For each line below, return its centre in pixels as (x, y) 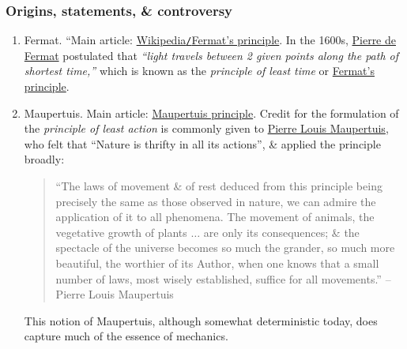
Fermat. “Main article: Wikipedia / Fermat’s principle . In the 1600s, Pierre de (210, 40)
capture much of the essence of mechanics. (126, 336)
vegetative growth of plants (121, 232)
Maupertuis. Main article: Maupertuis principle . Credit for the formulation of (211, 113)
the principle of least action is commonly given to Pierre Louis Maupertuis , (206, 128)
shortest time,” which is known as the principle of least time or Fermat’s (199, 71)
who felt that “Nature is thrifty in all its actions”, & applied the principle (202, 143)
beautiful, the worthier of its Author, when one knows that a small (217, 263)
